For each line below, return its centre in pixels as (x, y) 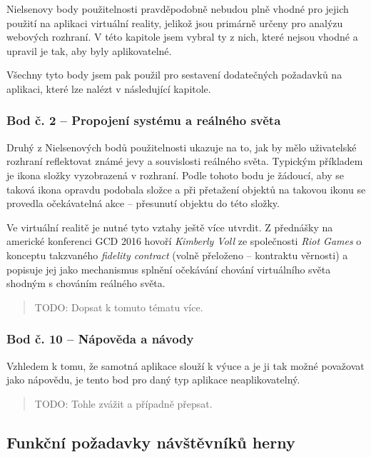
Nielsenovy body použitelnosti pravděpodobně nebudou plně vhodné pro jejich (178, 9)
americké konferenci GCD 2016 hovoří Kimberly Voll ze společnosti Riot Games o (184, 241)
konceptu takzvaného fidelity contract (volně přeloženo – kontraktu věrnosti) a (177, 255)
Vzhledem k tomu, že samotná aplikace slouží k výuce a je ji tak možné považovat (185, 365)
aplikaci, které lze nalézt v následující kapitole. (109, 88)
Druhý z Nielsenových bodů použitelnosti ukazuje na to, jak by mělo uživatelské (182, 147)
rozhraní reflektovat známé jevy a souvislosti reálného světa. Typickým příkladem (185, 161)
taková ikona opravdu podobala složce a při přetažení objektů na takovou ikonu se (186, 189)
